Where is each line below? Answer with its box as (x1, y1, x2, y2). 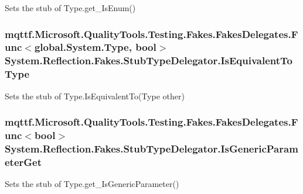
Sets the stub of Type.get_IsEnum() (5, 2, 136, 13)
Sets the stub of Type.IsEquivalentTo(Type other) (5, 89, 185, 102)
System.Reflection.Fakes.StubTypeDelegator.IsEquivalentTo (5, 53, 292, 68)
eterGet (5, 154, 42, 169)
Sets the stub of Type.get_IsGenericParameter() (5, 178, 179, 190)
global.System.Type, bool (34, 40, 156, 54)
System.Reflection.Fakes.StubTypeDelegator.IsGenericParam (5, 141, 298, 155)
